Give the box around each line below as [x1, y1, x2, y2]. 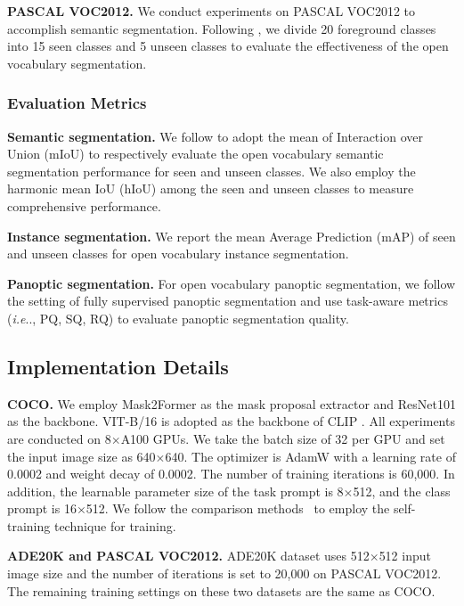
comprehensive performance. [7, 196, 161, 215]
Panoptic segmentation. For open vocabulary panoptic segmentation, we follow [7, 274, 456, 292]
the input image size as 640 [7, 446, 156, 465]
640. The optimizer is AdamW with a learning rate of [165, 446, 456, 465]
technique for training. [53, 516, 176, 535]
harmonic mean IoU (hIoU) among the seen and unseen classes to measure [7, 179, 414, 198]
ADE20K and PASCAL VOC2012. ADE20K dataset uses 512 [7, 546, 370, 565]
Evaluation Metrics [7, 92, 147, 114]
